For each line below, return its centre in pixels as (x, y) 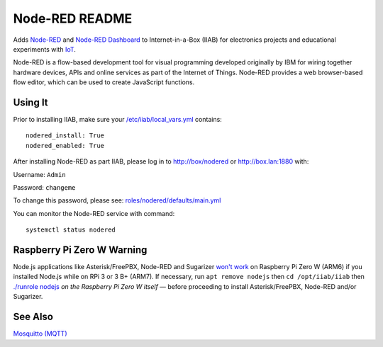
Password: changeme (44, 187)
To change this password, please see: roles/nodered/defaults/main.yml (117, 200)
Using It (31, 102)
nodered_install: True (65, 136)
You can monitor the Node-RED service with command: (94, 213)
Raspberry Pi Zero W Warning (80, 250)
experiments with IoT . (44, 49)
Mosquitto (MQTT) (40, 334)
